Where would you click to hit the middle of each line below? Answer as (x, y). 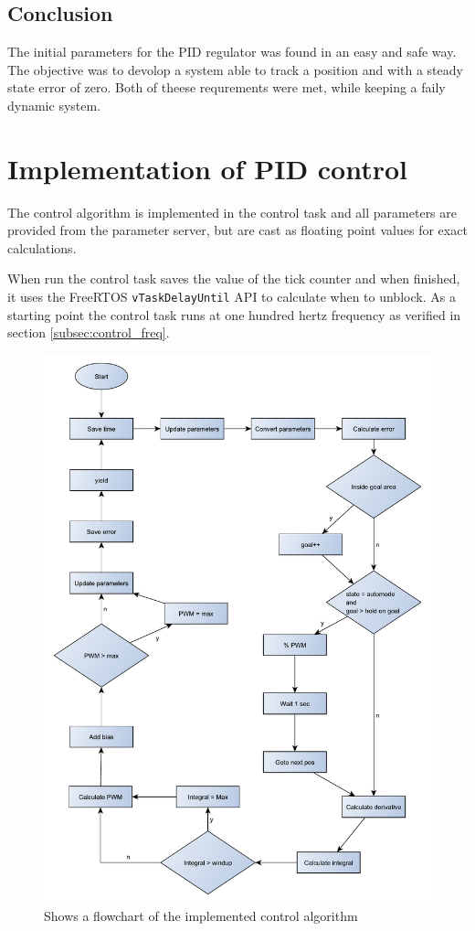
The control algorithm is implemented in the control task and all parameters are (232, 212)
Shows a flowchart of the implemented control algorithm (201, 915)
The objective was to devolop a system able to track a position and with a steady (235, 69)
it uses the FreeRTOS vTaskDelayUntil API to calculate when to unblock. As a (232, 297)
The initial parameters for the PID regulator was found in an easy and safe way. (232, 52)
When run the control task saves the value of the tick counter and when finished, (234, 278)
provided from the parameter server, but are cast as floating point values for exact (237, 230)
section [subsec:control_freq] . (89, 332)
